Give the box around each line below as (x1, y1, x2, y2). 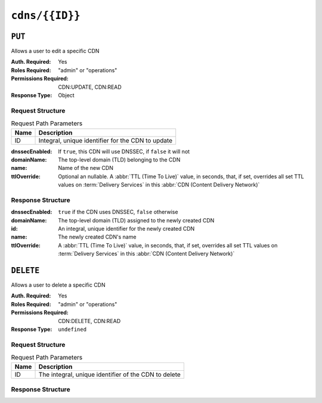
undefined (58, 326, 86, 333)
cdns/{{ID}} (11, 9, 80, 22)
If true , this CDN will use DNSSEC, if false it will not (58, 148, 190, 155)
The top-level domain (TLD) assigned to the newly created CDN (58, 216, 215, 224)
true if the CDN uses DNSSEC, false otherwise (58, 209, 178, 216)
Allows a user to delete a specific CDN (11, 281, 106, 289)
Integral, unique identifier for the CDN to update (38, 136, 173, 144)
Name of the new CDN (58, 165, 113, 172)
